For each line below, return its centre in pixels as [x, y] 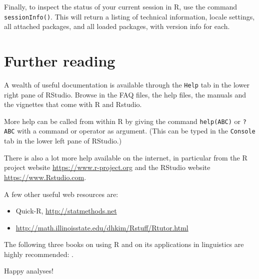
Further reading [60, 61]
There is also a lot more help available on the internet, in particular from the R [126, 157]
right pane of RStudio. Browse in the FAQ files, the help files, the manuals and [125, 94]
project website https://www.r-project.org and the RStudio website [107, 167]
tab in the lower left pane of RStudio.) [63, 141]
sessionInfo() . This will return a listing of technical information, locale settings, [129, 16]
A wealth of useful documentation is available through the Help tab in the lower [127, 84]
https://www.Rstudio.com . [45, 177]
